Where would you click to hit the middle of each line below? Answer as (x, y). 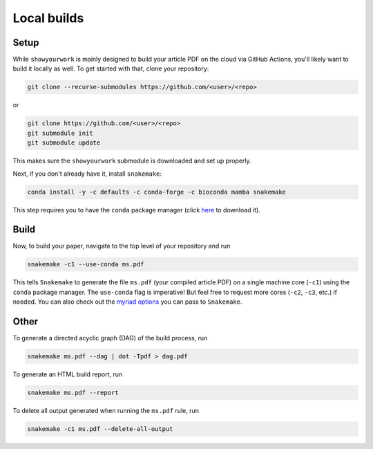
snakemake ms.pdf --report (73, 393)
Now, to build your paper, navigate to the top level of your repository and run (122, 246)
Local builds (48, 18)
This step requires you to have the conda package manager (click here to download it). (136, 210)
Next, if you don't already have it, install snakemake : (87, 174)
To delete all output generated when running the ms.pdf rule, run (106, 411)
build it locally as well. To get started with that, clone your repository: (111, 68)
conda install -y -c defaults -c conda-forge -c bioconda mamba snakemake (157, 192)
